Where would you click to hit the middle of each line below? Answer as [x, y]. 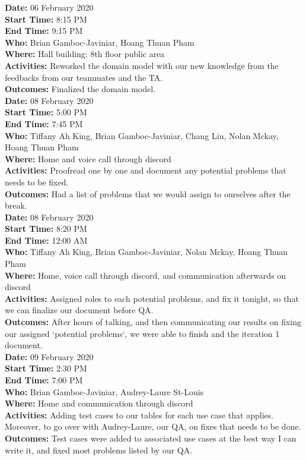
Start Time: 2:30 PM [46, 368]
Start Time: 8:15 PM [46, 19]
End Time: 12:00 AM [46, 240]
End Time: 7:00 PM [44, 380]
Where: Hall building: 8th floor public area [85, 54]
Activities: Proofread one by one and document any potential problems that [146, 170]
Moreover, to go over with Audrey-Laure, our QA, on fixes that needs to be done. [153, 426]
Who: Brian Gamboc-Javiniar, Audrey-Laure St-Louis [104, 391]
